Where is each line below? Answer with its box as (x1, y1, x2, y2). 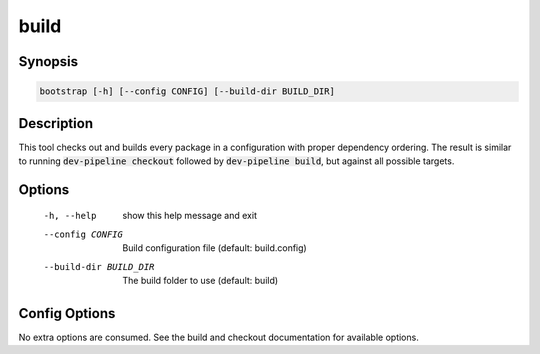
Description (18, 115, 94, 132)
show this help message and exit (122, 210, 257, 222)
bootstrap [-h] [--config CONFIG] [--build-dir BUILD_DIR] (39, 86, 335, 97)
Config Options (18, 305, 116, 322)
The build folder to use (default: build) (122, 275, 279, 287)
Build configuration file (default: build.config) (122, 242, 307, 254)
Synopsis (18, 53, 79, 70)
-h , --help (43, 210, 97, 222)
